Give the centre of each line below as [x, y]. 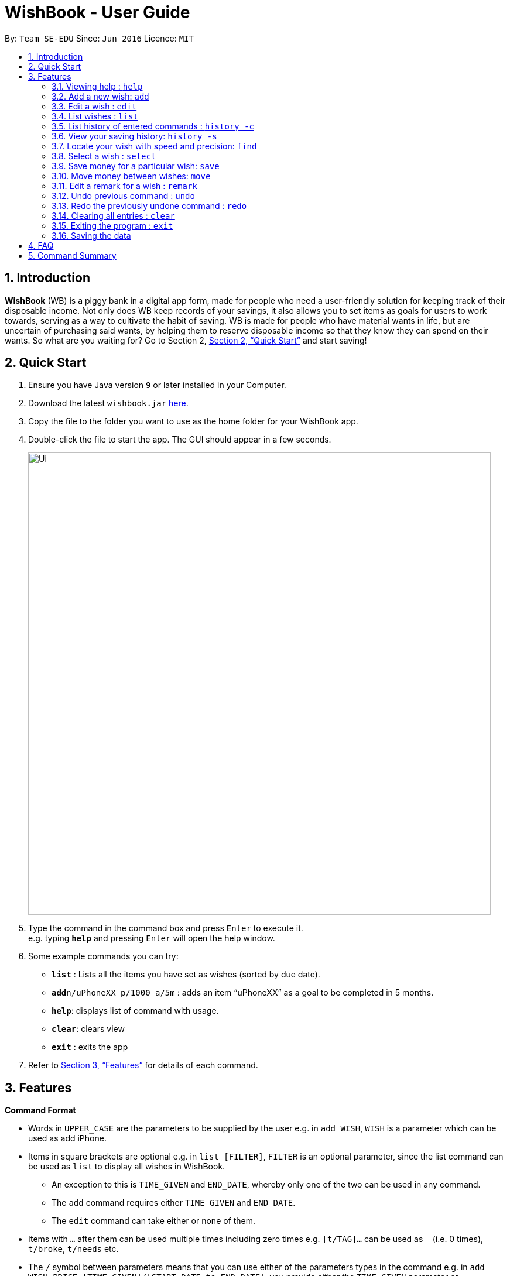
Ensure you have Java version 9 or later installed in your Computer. [157, 385]
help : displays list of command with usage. [135, 1011]
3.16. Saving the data [91, 235]
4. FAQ [41, 245]
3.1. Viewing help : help [97, 86]
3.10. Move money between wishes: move [131, 176]
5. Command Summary [72, 255]
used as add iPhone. [67, 1138]
